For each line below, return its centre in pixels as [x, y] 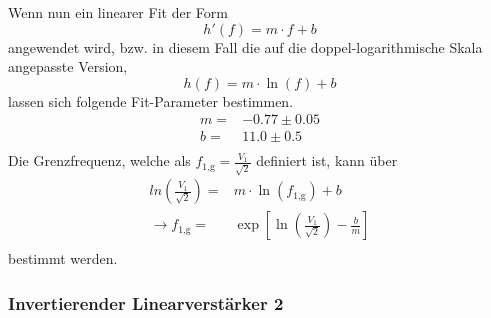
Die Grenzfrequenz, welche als [99, 160]
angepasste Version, [68, 66]
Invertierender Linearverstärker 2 [146, 302]
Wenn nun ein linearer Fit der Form [118, 12]
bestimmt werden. [63, 258]
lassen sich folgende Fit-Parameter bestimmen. [151, 100]
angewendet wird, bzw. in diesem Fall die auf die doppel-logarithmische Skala [245, 46]
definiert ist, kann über [327, 160]
